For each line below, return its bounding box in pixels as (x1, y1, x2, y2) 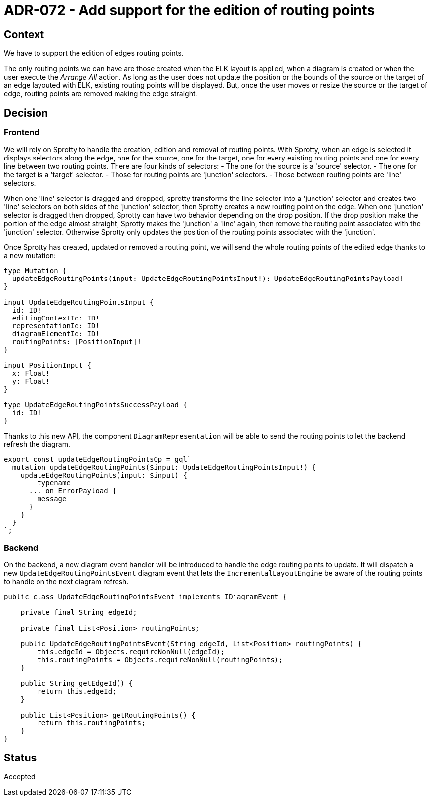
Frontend (4, 127, 39, 138)
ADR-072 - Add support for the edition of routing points (4, 2, 375, 19)
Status (4, 751, 37, 764)
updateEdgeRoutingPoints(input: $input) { (20, 471, 187, 480)
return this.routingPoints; (37, 719, 146, 727)
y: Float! (12, 377, 50, 386)
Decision (4, 106, 48, 119)
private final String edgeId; (20, 608, 137, 617)
